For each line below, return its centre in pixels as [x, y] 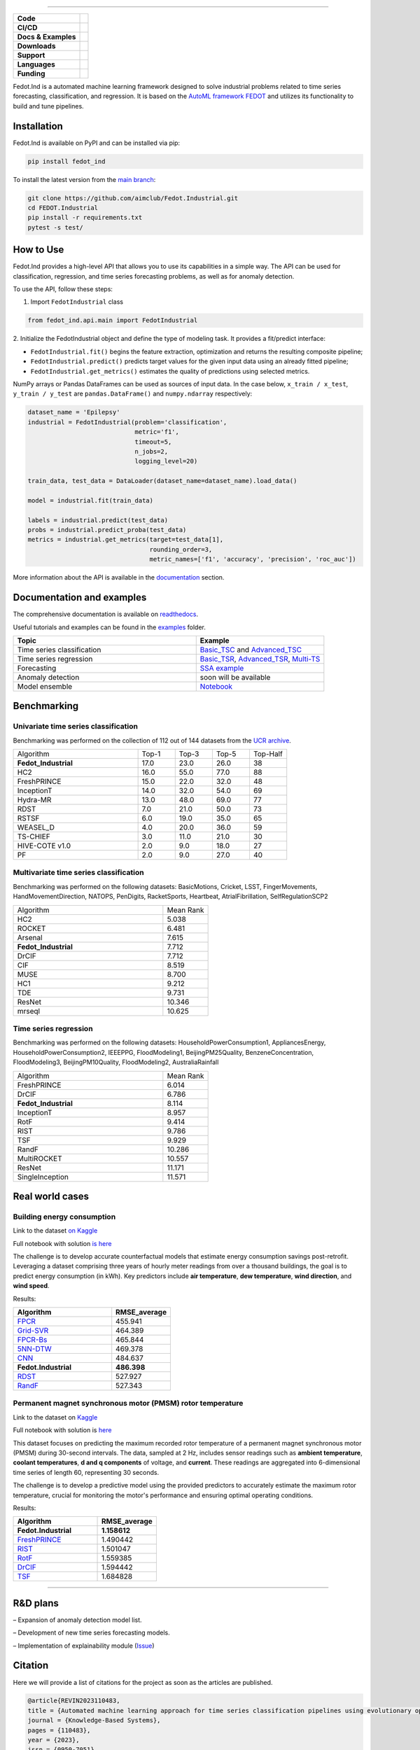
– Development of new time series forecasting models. [92, 1633]
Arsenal [30, 937]
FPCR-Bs [32, 1340]
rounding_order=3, [181, 549]
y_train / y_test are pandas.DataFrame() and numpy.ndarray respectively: [133, 394]
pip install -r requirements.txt [85, 218]
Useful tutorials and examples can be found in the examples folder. [110, 627]
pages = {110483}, [59, 1730]
